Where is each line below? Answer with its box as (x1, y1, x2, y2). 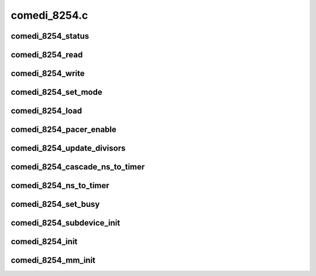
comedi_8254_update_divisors (11, 144, 126, 154)
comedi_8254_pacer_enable (11, 125, 117, 135)
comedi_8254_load (11, 106, 82, 116)
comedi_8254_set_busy (11, 199, 100, 209)
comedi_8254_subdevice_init (11, 218, 121, 228)
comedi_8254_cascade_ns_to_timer (11, 162, 145, 172)
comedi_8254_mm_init (11, 255, 96, 265)
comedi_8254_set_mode (11, 87, 102, 97)
